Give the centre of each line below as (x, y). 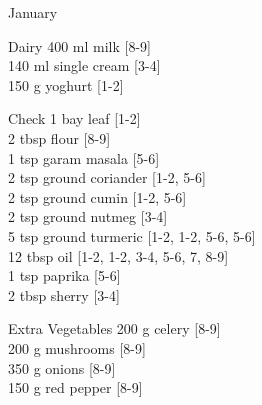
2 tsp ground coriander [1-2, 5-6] (107, 177)
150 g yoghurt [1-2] (66, 84)
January (33, 12)
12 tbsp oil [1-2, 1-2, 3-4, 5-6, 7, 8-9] (118, 255)
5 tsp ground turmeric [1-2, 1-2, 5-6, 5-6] (132, 235)
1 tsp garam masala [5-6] (84, 157)
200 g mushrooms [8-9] (77, 347)
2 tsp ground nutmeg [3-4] (88, 216)
